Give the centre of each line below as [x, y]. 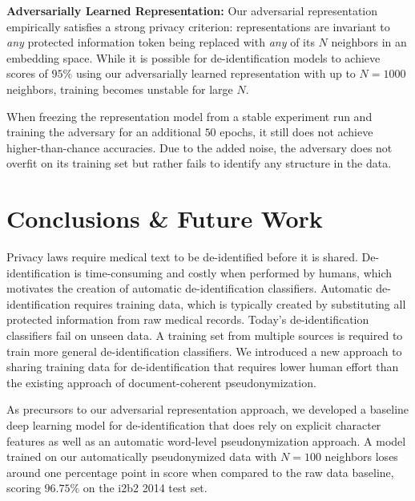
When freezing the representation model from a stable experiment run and [189, 116]
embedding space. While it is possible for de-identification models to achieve [193, 57]
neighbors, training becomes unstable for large [120, 89]
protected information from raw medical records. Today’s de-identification [188, 319]
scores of [27, 73]
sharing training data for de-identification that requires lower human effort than [203, 367]
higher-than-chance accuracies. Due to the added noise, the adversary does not [199, 147]
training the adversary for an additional [104, 132]
